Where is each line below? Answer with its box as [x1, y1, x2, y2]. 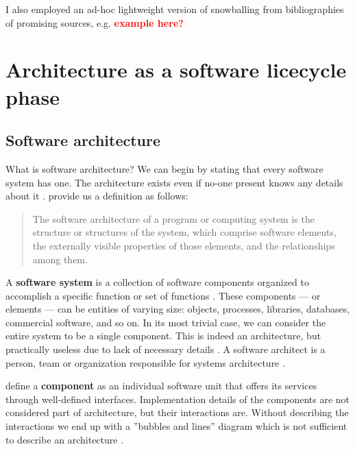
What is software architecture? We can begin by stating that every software [5, 161, 323, 175]
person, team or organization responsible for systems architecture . [5, 355, 285, 369]
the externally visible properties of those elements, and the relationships [32, 238, 335, 252]
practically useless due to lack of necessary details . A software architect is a [5, 342, 326, 356]
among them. [32, 252, 88, 266]
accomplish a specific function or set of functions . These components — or [5, 288, 321, 302]
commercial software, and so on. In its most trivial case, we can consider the [5, 315, 326, 329]
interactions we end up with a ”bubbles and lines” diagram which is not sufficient [5, 419, 347, 433]
